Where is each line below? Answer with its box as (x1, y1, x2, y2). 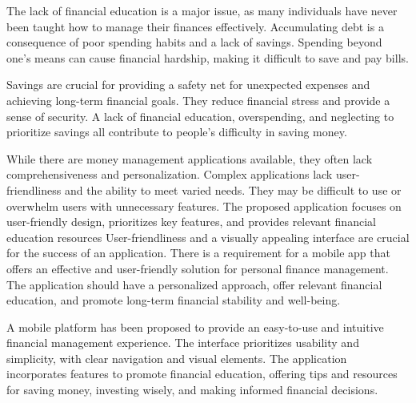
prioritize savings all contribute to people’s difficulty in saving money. (6, 123, 347, 140)
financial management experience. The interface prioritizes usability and (6, 334, 359, 351)
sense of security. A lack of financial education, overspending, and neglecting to (6, 107, 394, 124)
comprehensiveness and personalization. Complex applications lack (6, 166, 333, 183)
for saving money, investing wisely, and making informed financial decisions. (6, 381, 378, 398)
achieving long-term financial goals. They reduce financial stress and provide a (6, 91, 390, 108)
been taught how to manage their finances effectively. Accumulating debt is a (6, 18, 384, 34)
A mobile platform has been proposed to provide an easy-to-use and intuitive (6, 318, 384, 335)
